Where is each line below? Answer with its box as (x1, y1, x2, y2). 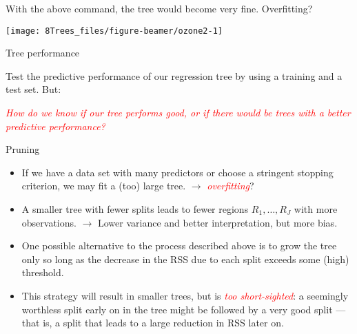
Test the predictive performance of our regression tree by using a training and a (6, 68, 343, 83)
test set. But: (6, 82, 61, 96)
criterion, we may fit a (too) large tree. (21, 178, 186, 193)
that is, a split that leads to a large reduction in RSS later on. (21, 315, 284, 330)
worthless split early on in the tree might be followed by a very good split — (21, 302, 346, 316)
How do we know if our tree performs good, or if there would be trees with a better (6, 105, 351, 120)
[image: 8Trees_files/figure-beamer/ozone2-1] (6, 25, 223, 36)
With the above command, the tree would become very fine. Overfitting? (6, 1, 313, 15)
